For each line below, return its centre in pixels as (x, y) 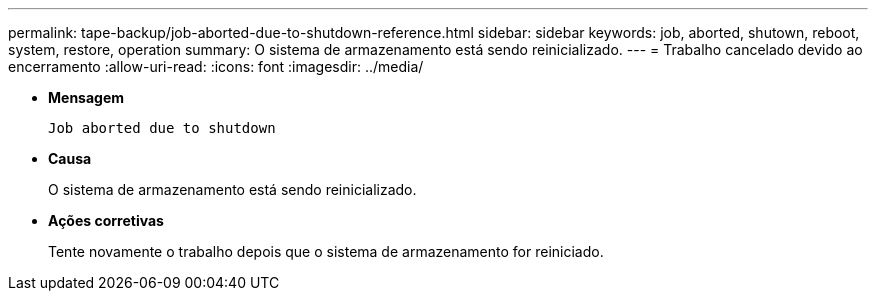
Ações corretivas (106, 220)
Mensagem (86, 97)
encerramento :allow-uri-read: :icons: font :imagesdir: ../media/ (216, 66)
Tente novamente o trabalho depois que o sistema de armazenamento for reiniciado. (326, 251)
